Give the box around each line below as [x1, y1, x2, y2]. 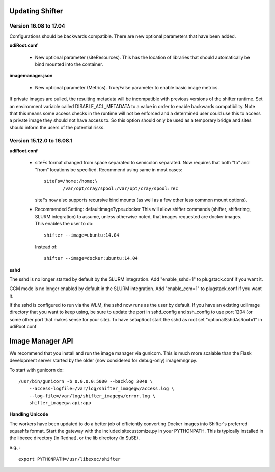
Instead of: [35, 244, 58, 250]
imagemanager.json [9, 73, 53, 79]
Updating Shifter [9, 7, 63, 15]
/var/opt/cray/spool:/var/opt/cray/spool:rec [63, 186, 178, 191]
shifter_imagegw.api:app [29, 400, 91, 406]
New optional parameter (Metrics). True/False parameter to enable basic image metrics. [35, 84, 219, 90]
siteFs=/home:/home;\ [44, 178, 98, 184]
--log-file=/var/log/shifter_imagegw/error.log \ [29, 393, 155, 399]
